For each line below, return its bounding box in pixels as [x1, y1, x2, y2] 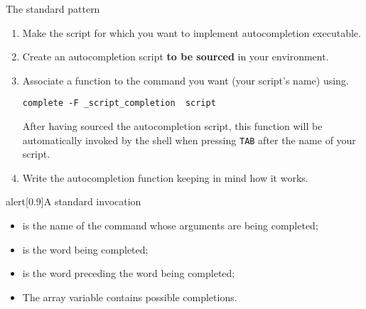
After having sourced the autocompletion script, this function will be [22, 119, 323, 134]
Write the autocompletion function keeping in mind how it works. [22, 170, 308, 185]
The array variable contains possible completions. [22, 289, 237, 304]
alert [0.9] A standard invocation [6, 194, 141, 209]
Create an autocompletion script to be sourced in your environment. [22, 49, 329, 64]
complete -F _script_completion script [22, 98, 216, 109]
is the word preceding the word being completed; [22, 266, 235, 281]
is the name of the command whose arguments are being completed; [22, 218, 318, 233]
